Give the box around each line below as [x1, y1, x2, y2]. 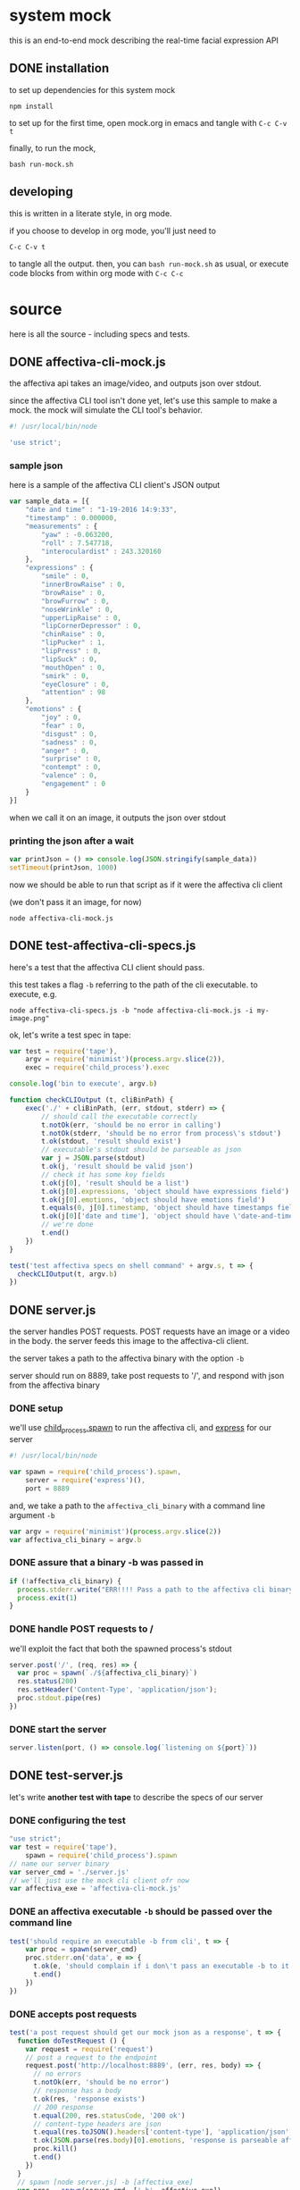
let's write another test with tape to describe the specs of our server [9, 1791, 263, 1802]
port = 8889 [25, 1484, 70, 1493]
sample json [9, 459, 63, 472]
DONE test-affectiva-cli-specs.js [9, 938, 196, 953]
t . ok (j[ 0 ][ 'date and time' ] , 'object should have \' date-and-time [41, 1212, 294, 1221]
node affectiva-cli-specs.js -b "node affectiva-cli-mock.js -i [9, 1006, 254, 1015]
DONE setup [9, 1402, 64, 1414]
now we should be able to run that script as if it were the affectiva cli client [9, 879, 283, 890]
